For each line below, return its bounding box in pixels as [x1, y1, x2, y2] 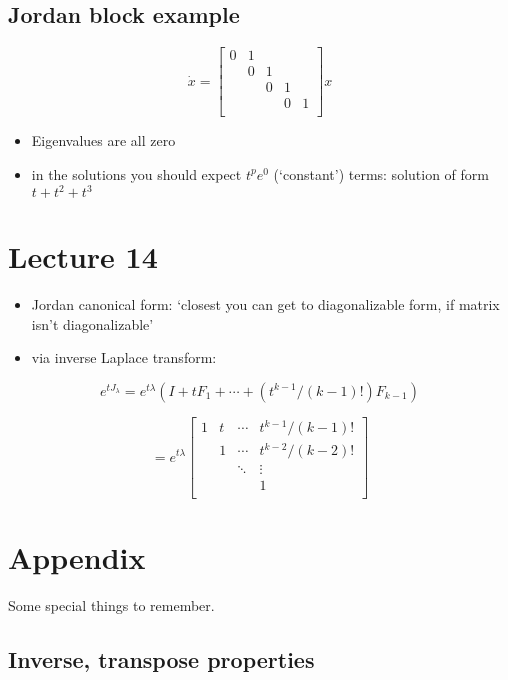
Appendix [8, 537, 146, 578]
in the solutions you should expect [31, 163, 242, 184]
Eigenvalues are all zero [31, 130, 176, 151]
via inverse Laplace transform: [31, 347, 217, 368]
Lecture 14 [8, 236, 158, 277]
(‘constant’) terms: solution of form [273, 163, 489, 184]
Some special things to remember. [8, 595, 215, 616]
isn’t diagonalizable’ [31, 313, 154, 334]
